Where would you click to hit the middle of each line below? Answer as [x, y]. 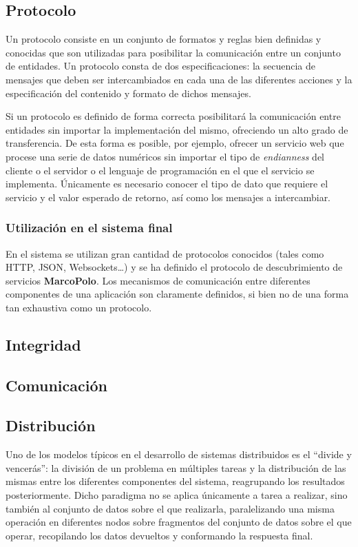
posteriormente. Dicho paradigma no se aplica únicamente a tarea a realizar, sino [177, 495]
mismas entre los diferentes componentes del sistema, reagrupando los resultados [175, 481]
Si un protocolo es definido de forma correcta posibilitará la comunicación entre [173, 116]
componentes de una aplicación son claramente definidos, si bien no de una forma [177, 294]
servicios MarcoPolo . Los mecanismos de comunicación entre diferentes [158, 280]
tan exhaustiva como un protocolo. [79, 307]
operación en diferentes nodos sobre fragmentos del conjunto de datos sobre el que [179, 522]
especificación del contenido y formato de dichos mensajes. [128, 93]
